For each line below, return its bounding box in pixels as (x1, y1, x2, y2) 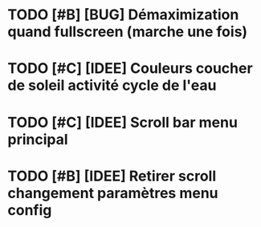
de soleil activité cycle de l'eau (7, 76, 217, 95)
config (7, 201, 52, 219)
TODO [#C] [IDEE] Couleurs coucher (7, 59, 254, 78)
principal (7, 130, 69, 148)
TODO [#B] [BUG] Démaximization (7, 6, 239, 24)
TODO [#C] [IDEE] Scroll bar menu (7, 113, 239, 132)
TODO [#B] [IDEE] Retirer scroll (7, 167, 217, 185)
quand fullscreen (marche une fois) (7, 22, 248, 41)
